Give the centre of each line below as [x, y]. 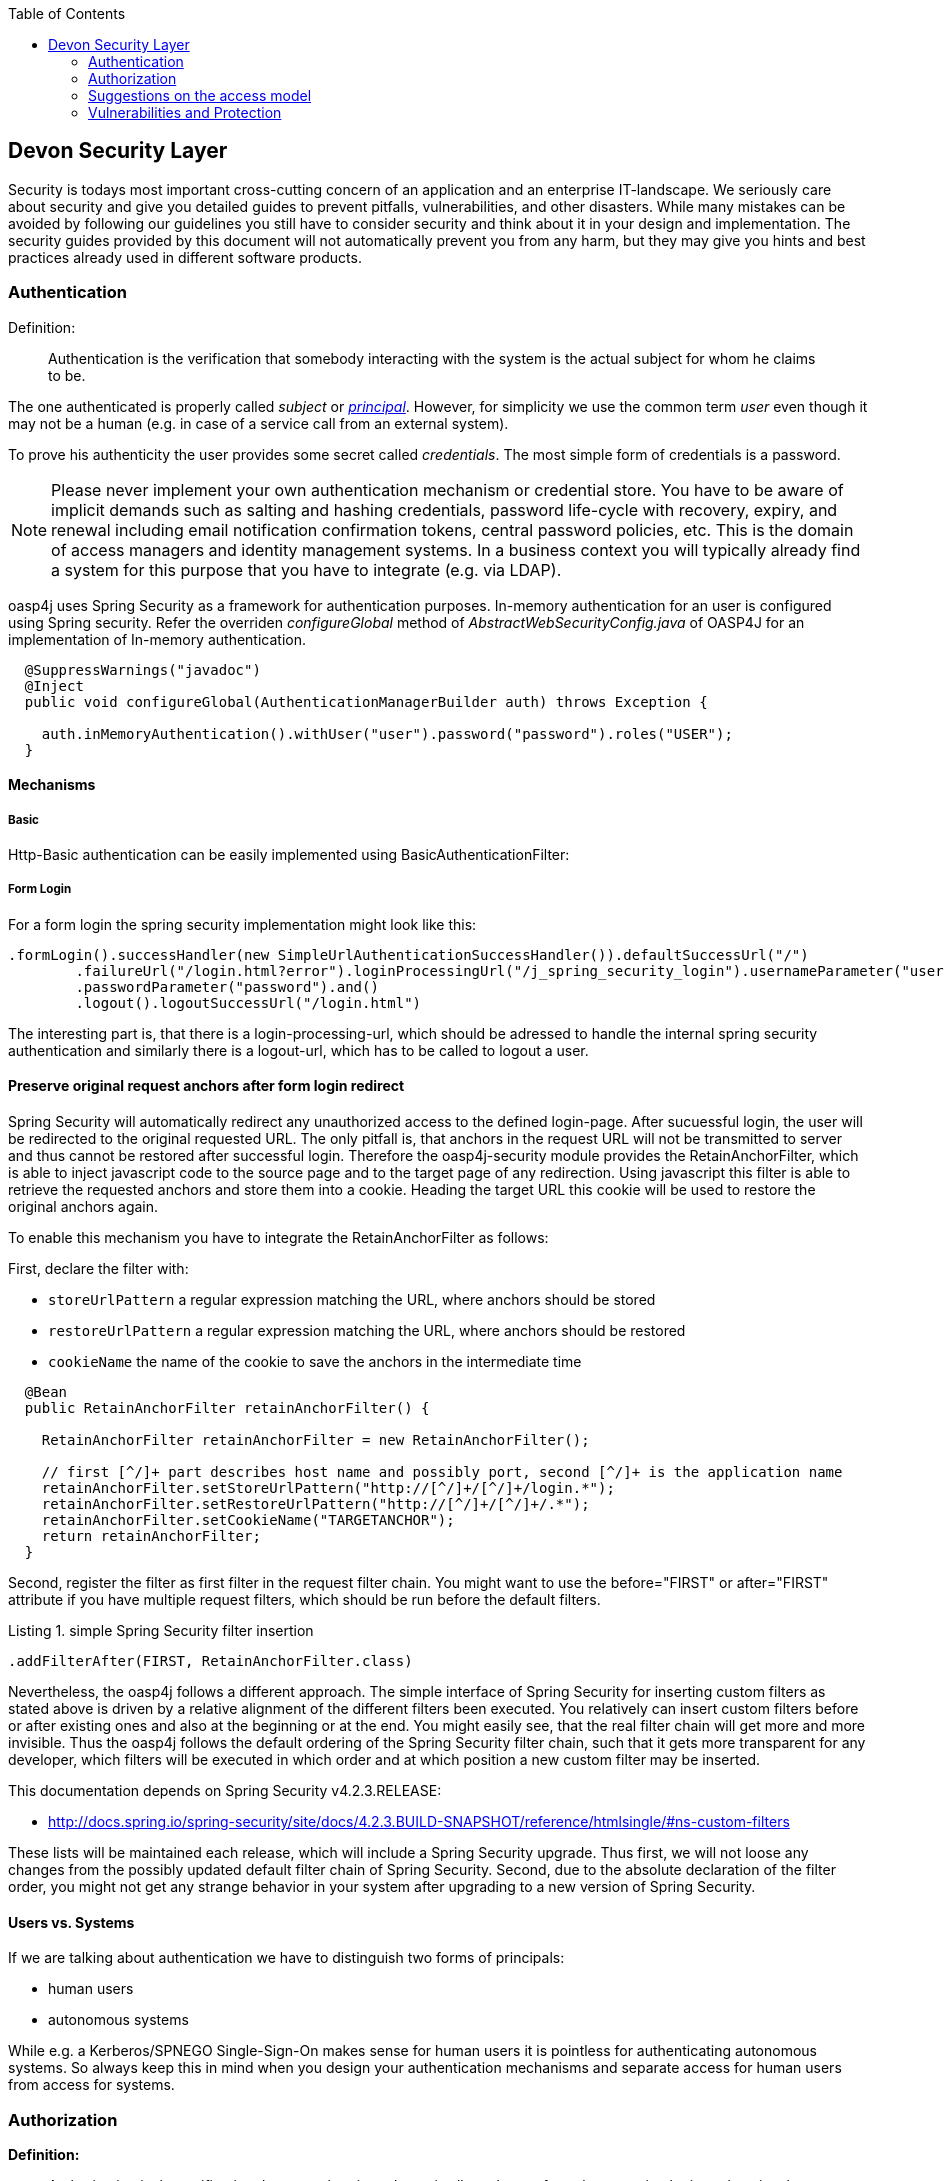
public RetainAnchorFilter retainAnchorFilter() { [227, 1407]
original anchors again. [83, 1206]
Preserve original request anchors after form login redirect [206, 1086]
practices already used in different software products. [185, 257]
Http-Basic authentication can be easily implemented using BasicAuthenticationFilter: [289, 854]
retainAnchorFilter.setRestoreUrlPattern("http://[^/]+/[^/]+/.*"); [315, 1503]
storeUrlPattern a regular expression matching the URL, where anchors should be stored [352, 1299]
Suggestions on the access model [200, 95]
